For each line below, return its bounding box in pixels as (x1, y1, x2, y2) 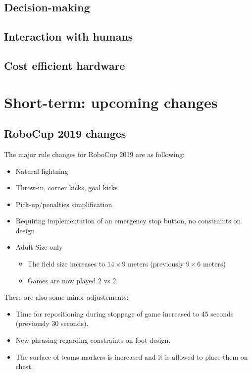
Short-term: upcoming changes (4, 92, 218, 112)
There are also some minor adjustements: (4, 292, 129, 302)
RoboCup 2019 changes (4, 126, 126, 141)
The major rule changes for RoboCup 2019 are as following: (4, 149, 185, 159)
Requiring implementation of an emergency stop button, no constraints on (15, 215, 241, 226)
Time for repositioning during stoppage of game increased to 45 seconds (15, 308, 234, 319)
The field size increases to (27, 259, 105, 269)
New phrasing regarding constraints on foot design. (15, 335, 171, 345)
